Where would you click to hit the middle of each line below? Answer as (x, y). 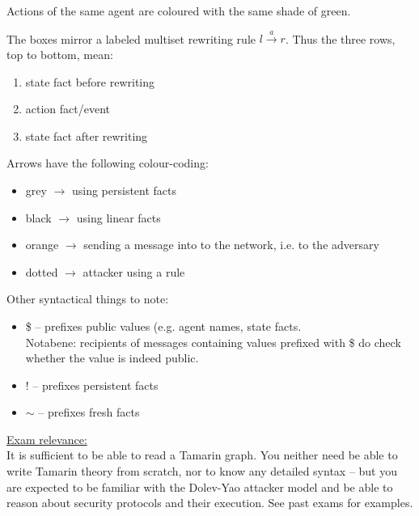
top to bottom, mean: (60, 54)
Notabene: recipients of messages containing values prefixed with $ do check (213, 342)
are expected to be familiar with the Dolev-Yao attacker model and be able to (200, 486)
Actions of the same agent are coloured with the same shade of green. (179, 11)
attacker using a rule (134, 271)
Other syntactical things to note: (88, 299)
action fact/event (68, 109)
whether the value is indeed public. (112, 358)
